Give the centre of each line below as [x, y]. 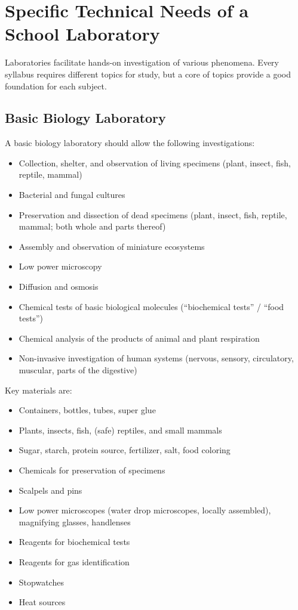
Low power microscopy [60, 266]
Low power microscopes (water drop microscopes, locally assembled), [145, 510]
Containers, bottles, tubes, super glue [87, 410]
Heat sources [42, 602]
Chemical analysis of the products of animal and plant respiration [139, 338]
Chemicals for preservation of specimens [92, 470]
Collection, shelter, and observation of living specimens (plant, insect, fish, [155, 162]
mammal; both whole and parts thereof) [92, 226]
